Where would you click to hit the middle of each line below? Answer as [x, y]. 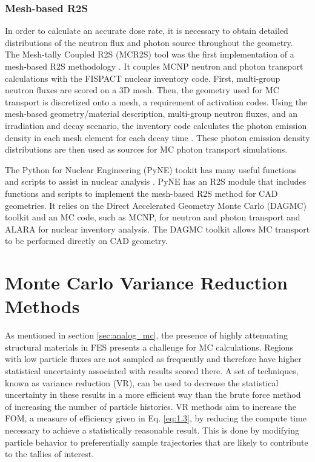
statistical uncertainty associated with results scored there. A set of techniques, [152, 371]
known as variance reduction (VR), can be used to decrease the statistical [142, 382]
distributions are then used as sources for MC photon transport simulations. [146, 149]
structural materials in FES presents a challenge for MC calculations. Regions [149, 347]
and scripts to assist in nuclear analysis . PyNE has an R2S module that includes [156, 181]
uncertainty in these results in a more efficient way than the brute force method [153, 394]
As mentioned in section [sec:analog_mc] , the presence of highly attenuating [147, 335]
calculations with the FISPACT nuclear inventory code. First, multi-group [143, 78]
